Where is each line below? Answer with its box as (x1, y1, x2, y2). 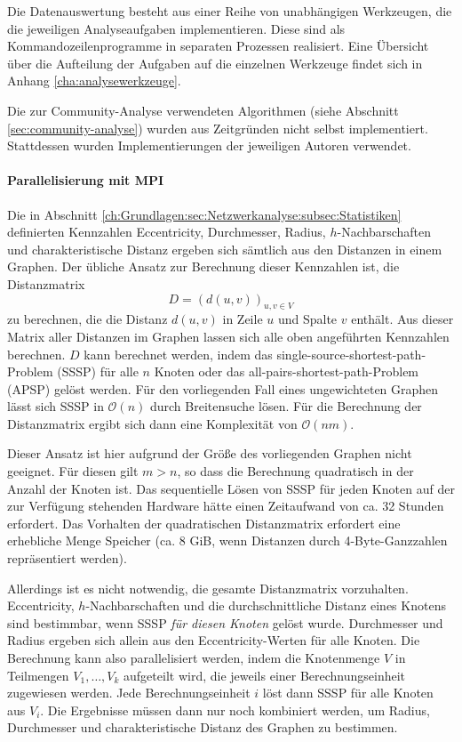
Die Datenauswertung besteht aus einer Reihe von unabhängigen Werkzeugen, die (7, 2, 452, 20)
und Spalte (277, 310, 338, 328)
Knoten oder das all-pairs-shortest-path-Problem (154, 362, 419, 381)
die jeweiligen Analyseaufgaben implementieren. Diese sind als (7, 19, 346, 37)
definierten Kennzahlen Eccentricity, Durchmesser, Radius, (7, 222, 326, 241)
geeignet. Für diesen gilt (7, 462, 139, 480)
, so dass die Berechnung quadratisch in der (177, 462, 414, 480)
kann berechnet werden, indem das (84, 344, 273, 363)
